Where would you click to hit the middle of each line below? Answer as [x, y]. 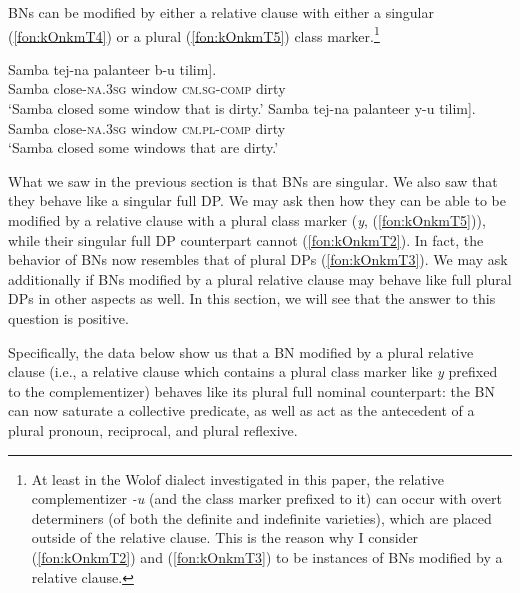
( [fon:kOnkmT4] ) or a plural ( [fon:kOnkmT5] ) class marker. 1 [194, 34]
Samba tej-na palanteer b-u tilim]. [112, 68]
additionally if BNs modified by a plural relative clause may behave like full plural [260, 278]
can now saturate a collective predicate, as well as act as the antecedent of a [241, 410]
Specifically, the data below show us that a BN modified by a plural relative [241, 351]
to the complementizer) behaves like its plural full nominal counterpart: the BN [252, 390]
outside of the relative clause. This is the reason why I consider [225, 537]
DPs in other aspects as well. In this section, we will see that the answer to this [252, 298]
